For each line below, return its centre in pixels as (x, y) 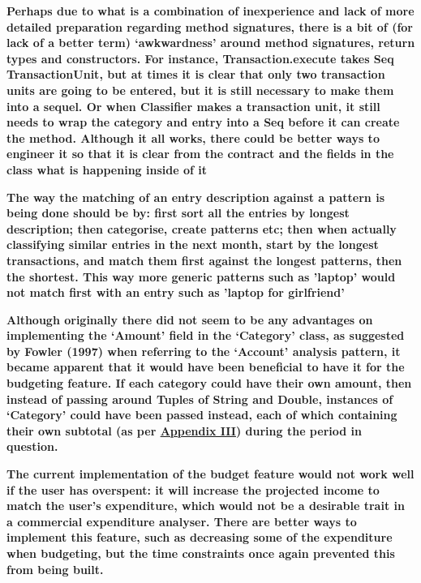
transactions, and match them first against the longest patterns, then (204, 260)
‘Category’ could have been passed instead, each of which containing (202, 415)
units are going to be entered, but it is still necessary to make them (200, 90)
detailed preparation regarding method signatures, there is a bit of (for (210, 26)
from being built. (55, 569)
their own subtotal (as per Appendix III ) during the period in (184, 430)
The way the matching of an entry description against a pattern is (195, 197)
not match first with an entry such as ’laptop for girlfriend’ (176, 292)
